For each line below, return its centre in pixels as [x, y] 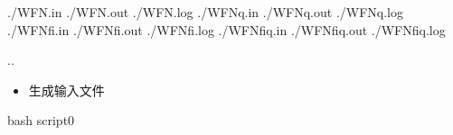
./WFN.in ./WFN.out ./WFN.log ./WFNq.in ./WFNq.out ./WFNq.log [205, 12]
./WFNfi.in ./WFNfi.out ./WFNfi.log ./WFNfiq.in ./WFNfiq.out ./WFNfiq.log [226, 29]
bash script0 [41, 120]
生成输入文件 [66, 90]
